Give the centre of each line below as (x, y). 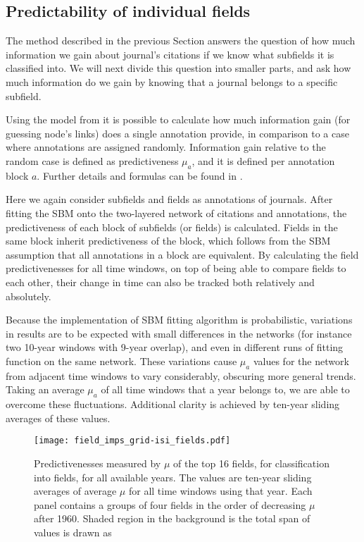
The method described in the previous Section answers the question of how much (181, 41)
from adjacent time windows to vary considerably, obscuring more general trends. (181, 375)
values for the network (301, 361)
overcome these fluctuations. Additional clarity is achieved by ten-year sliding (173, 404)
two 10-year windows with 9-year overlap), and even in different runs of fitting (175, 347)
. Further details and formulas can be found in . (140, 175)
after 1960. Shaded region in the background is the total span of (172, 518)
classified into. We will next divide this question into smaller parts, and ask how (178, 68)
